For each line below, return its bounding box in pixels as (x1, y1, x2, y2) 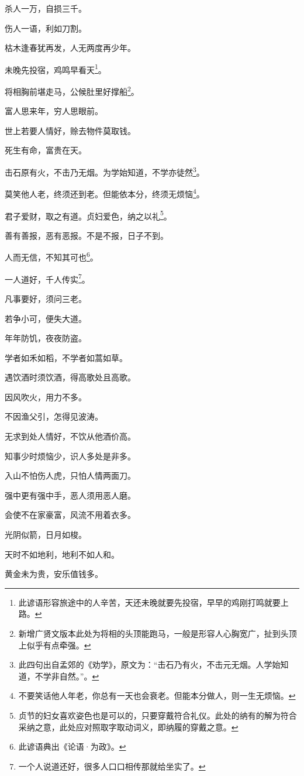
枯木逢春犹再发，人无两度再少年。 (5, 42, 136, 54)
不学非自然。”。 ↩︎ (34, 669, 99, 682)
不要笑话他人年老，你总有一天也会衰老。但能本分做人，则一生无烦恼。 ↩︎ (18, 689, 296, 702)
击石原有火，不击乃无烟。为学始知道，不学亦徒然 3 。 (5, 164, 205, 178)
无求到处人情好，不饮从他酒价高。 (5, 430, 136, 442)
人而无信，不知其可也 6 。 (5, 249, 98, 263)
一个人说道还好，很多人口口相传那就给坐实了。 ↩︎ (18, 760, 206, 772)
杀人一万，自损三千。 (5, 2, 87, 14)
